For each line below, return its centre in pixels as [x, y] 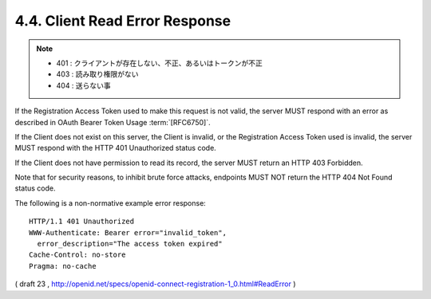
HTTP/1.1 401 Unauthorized [82, 222]
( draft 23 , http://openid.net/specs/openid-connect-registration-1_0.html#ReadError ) [155, 284]
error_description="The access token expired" [130, 244]
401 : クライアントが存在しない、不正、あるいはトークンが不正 [159, 63]
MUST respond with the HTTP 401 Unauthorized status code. [116, 148]
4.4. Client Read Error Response [123, 21]
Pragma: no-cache [63, 266]
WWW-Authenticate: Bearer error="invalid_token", [128, 232]
